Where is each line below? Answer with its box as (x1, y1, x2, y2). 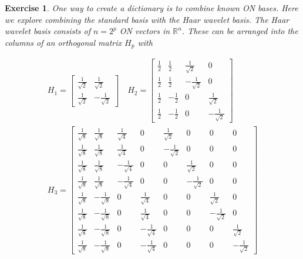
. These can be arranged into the (181, 25, 298, 37)
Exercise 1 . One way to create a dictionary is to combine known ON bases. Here (5, 2, 298, 14)
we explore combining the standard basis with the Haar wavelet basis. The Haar (5, 13, 289, 25)
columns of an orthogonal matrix (5, 36, 122, 48)
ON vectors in (119, 25, 170, 37)
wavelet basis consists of (5, 25, 90, 37)
